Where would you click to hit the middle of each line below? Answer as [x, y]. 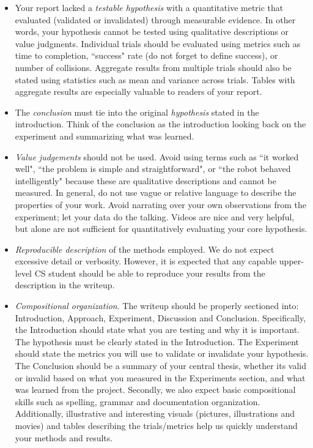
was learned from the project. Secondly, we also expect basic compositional [155, 390]
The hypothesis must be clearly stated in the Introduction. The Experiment [157, 341]
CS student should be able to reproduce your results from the [150, 273]
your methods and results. [64, 437]
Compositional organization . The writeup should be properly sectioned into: [157, 306]
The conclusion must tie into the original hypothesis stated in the [137, 112]
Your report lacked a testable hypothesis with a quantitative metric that [149, 7]
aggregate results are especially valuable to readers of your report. [138, 91]
